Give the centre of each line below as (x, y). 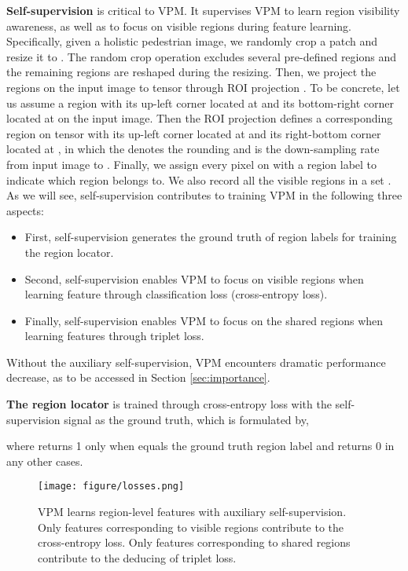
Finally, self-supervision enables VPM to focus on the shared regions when (204, 320)
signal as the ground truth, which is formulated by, (186, 419)
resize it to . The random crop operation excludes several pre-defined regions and (202, 56)
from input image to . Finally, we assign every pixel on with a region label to (192, 164)
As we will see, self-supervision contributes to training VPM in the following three (204, 195)
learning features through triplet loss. (114, 336)
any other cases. (45, 461)
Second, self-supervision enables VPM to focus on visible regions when (194, 278)
